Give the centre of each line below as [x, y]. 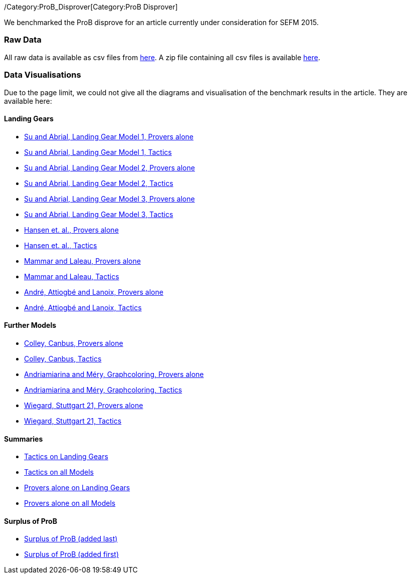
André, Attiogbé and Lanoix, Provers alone [94, 292]
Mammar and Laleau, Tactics [72, 276]
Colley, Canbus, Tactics [63, 358]
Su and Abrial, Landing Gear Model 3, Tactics [99, 214]
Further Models [30, 325]
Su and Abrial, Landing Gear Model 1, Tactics [98, 152]
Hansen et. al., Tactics [61, 245]
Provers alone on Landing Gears [77, 488]
